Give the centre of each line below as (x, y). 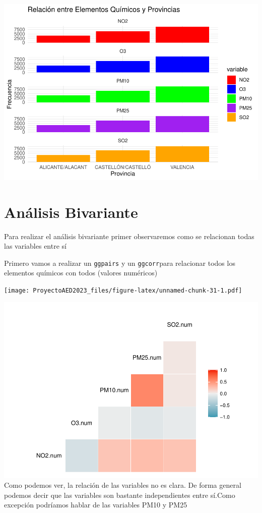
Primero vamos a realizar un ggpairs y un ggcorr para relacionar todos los (120, 263)
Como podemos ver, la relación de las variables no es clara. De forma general (123, 485)
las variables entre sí (35, 246)
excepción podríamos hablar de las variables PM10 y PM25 (96, 505)
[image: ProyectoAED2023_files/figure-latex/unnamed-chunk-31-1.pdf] (123, 291)
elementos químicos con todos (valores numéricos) (81, 273)
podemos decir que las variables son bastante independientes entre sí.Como (120, 495)
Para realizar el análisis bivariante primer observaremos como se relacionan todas (129, 236)
